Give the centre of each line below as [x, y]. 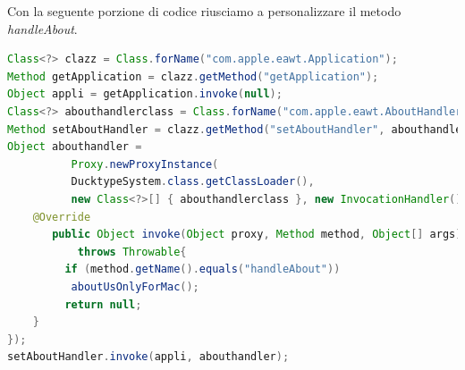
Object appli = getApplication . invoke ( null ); [145, 94]
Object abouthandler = [75, 147]
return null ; [103, 304]
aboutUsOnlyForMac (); [135, 286]
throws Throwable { [132, 252]
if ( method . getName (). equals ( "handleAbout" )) [203, 269]
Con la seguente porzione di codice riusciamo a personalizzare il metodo [204, 11]
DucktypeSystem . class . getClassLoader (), [193, 182]
